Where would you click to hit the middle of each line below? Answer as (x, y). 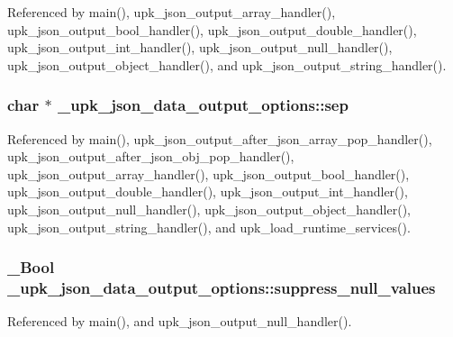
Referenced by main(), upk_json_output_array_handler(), (172, 12)
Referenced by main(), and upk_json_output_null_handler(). (180, 321)
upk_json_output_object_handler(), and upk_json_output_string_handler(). (227, 64)
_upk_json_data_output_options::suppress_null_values (222, 287)
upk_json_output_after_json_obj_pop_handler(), (151, 156)
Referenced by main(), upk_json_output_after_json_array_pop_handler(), (220, 138)
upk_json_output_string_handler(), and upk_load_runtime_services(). (209, 227)
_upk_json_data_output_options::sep (203, 105)
